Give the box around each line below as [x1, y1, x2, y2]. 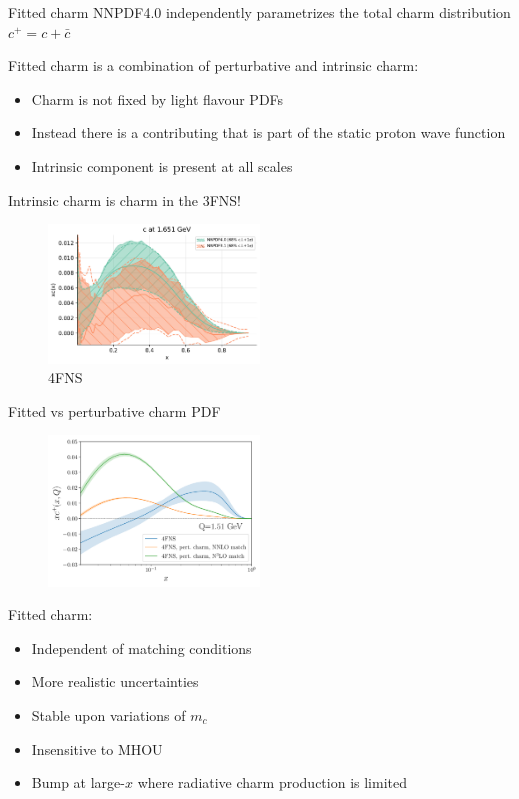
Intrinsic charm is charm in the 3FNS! [8, 189, 242, 210]
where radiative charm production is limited [137, 772, 408, 793]
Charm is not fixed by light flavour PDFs [31, 88, 284, 109]
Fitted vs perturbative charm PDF [8, 400, 221, 421]
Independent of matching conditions [31, 637, 252, 658]
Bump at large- [31, 772, 125, 793]
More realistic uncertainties [31, 671, 199, 692]
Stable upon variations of [31, 704, 186, 725]
